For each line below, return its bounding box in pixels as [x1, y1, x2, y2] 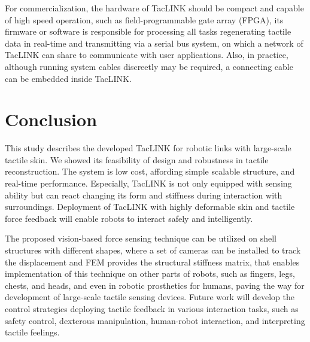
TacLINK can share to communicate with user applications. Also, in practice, [5, 48, 288, 61]
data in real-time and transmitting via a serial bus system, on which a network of [5, 36, 303, 49]
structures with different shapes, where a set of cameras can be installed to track [5, 244, 301, 256]
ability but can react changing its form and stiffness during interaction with [5, 188, 282, 201]
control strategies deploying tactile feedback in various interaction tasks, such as [5, 303, 299, 314]
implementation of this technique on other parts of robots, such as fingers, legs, [5, 267, 295, 280]
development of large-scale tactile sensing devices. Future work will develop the [5, 291, 294, 303]
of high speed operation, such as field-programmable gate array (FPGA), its [5, 13, 284, 26]
